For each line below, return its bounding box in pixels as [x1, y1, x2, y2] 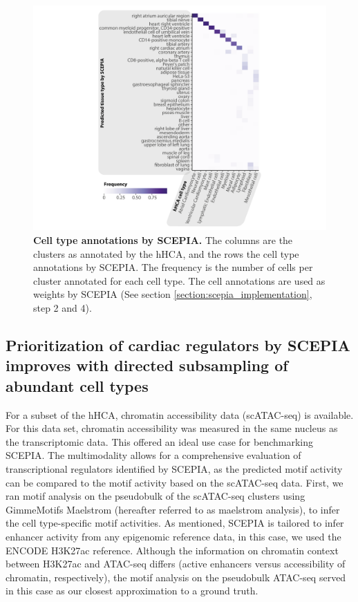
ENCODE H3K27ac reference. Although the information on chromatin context [6, 543, 339, 557]
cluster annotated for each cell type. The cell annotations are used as [33, 273, 326, 288]
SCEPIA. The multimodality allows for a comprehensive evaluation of [6, 448, 301, 462]
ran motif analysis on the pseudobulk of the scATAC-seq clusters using [6, 489, 305, 503]
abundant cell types [6, 375, 149, 396]
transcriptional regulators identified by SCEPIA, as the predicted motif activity [6, 461, 343, 476]
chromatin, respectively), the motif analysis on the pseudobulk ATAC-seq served [6, 570, 346, 584]
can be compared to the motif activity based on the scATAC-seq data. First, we [6, 475, 343, 489]
